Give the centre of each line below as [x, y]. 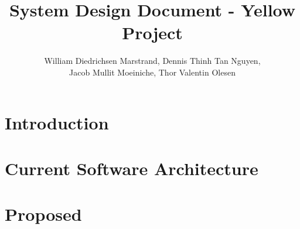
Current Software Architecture [132, 168]
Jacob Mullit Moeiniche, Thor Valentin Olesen [152, 72]
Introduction [57, 122]
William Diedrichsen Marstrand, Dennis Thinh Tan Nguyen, [152, 61]
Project [152, 33]
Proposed [43, 214]
